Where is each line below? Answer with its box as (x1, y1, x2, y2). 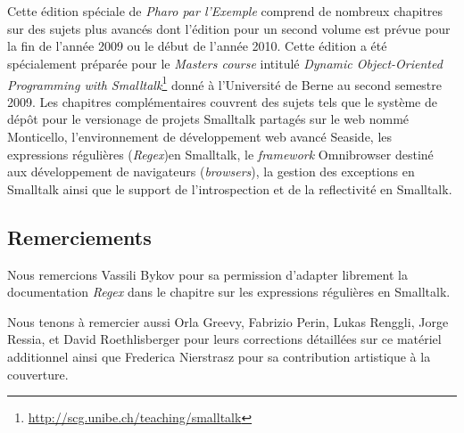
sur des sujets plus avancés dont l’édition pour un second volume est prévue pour (7, 19, 451, 37)
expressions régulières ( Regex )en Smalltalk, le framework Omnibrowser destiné (7, 144, 434, 163)
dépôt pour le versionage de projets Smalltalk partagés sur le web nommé (7, 110, 410, 128)
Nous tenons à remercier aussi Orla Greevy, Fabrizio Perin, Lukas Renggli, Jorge (7, 312, 449, 331)
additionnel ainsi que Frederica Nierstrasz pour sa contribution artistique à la (7, 347, 431, 365)
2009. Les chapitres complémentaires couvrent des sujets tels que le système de (7, 92, 437, 110)
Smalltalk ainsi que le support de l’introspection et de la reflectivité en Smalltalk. (7, 179, 452, 198)
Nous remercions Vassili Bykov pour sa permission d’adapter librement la (7, 265, 408, 283)
